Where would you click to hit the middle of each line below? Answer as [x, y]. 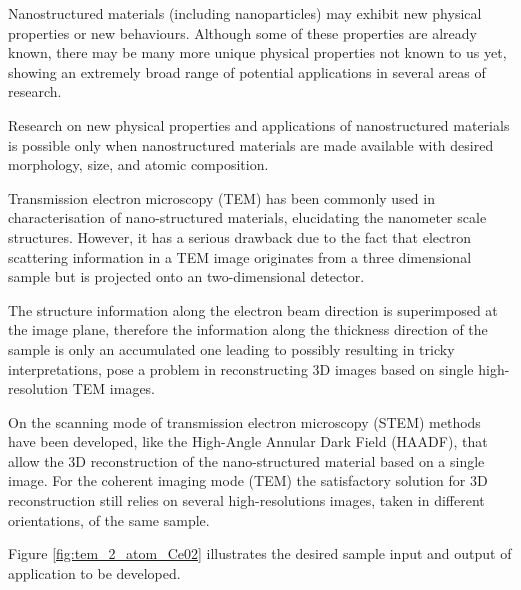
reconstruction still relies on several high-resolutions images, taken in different [246, 500]
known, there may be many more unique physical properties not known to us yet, [257, 52]
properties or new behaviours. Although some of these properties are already [242, 32]
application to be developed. [94, 572]
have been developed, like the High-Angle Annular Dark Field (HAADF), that [248, 441]
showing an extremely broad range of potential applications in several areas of [247, 71]
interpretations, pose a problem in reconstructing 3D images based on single [241, 368]
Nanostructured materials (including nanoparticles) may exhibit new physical [245, 13]
